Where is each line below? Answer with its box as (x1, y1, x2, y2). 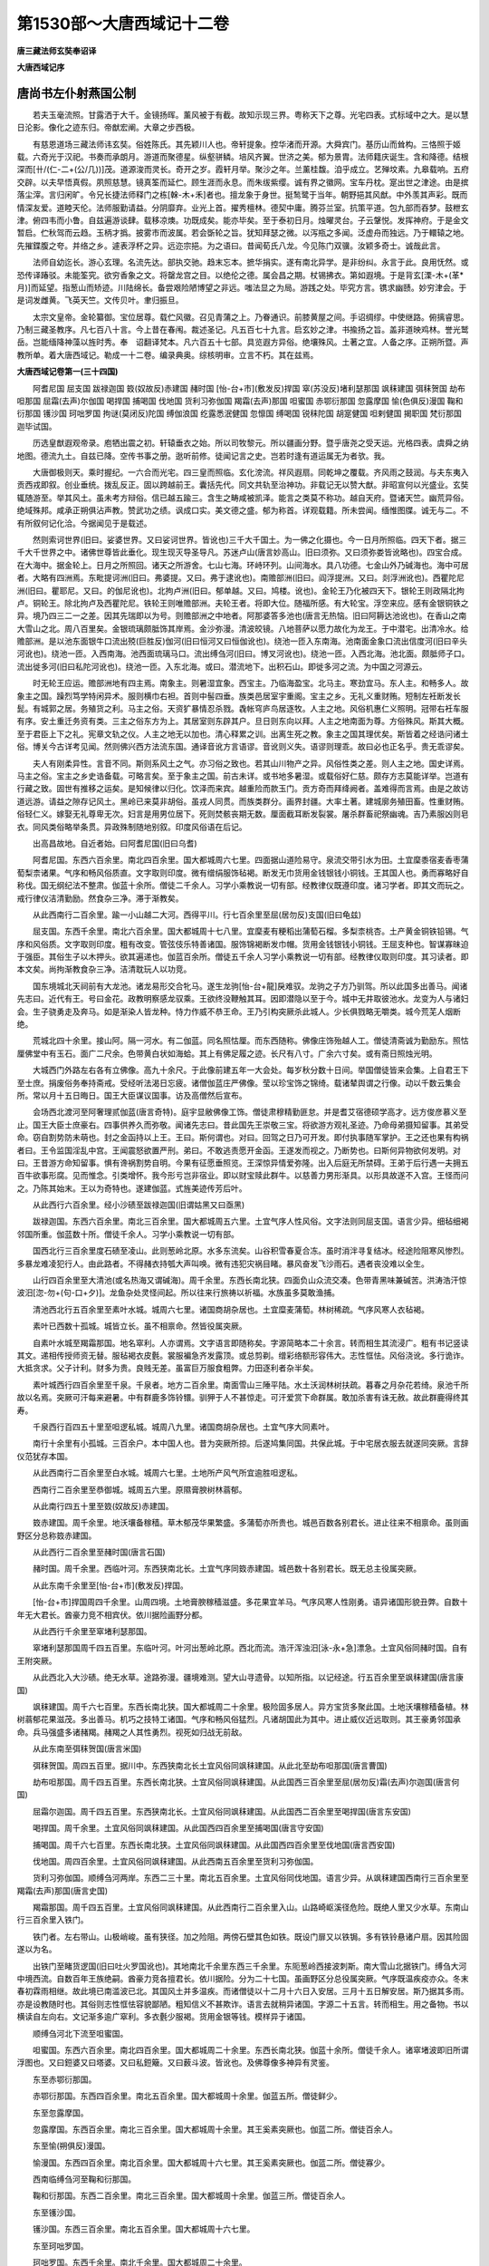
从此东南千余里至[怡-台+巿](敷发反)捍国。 (32, 1580, 189, 1591)
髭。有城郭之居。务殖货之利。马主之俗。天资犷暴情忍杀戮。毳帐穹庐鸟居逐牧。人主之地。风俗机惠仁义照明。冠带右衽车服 (16, 703, 469, 714)
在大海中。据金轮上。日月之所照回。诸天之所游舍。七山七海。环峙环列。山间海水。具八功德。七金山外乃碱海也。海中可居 (16, 559, 469, 570)
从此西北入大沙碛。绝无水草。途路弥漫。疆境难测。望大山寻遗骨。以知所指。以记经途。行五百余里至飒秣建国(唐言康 (32, 1672, 465, 1683)
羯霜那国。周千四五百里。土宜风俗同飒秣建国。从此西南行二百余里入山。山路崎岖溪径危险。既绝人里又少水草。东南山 (32, 1902, 469, 1913)
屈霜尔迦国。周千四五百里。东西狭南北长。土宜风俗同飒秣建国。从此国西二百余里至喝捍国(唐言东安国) (32, 1806, 412, 1816)
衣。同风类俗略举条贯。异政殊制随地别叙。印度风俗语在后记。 (16, 821, 247, 832)
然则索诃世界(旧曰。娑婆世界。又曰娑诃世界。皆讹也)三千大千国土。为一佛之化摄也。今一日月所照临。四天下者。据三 (32, 534, 467, 545)
